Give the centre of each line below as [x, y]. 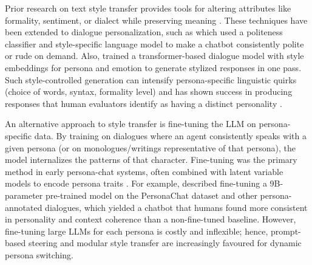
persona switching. [39, 254]
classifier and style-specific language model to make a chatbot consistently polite [154, 43]
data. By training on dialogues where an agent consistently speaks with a [170, 135]
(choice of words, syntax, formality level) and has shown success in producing [149, 91]
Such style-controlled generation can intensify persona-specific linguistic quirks [151, 79]
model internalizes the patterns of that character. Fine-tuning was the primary [151, 160]
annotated [24, 207]
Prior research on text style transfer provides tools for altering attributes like [148, 8]
